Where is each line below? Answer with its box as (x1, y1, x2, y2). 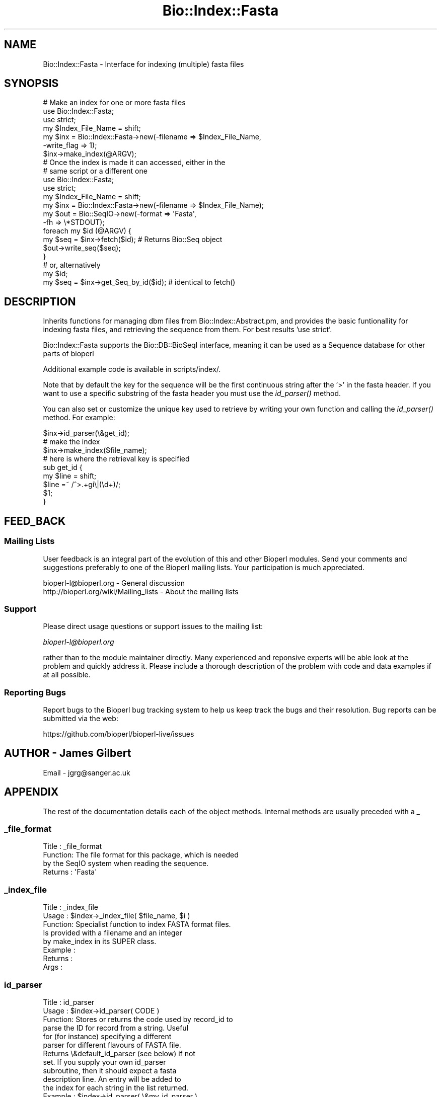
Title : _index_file (43, 903, 98, 912)
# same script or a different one (43, 167, 148, 176)
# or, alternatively (43, 261, 101, 270)
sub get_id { (43, 463, 83, 472)
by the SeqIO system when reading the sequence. (43, 859, 209, 868)
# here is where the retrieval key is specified (43, 454, 190, 463)
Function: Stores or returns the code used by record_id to (43, 1014, 233, 1024)
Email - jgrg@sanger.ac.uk (43, 768, 130, 777)
